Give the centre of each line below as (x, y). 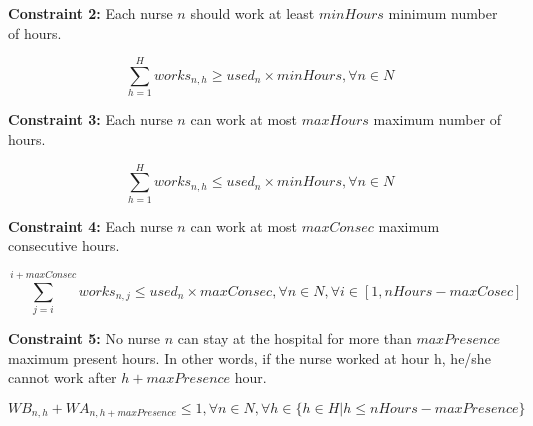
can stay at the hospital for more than (294, 337)
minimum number (443, 13)
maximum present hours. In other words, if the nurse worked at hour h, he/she (249, 357)
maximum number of (437, 119)
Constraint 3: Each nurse (90, 119)
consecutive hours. (64, 245)
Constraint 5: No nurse (84, 337)
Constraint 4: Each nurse (90, 225)
